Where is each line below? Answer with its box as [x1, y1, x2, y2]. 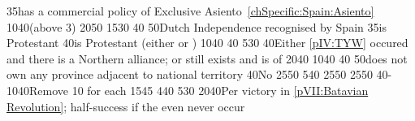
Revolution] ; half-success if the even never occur [6, 97, 245, 115]
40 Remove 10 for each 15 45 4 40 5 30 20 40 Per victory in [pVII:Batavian [18, 81, 369, 98]
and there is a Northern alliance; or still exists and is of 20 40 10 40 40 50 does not [6, 50, 408, 67]
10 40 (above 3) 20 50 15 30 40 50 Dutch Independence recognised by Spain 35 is [6, 18, 387, 35]
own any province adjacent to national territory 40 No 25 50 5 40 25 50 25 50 [6, 66, 373, 83]
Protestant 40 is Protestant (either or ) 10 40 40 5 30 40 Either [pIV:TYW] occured [6, 34, 409, 51]
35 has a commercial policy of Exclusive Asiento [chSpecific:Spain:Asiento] [6, 2, 374, 19]
